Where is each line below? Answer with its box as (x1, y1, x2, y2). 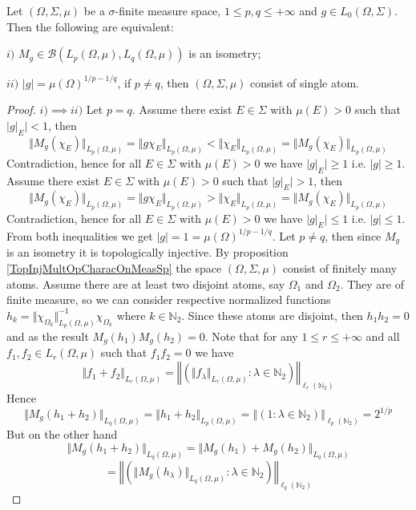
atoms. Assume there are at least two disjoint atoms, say (6, 275, 285, 292)
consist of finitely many (282, 260, 398, 277)
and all (366, 328, 400, 344)
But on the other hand (6, 426, 118, 443)
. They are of (340, 275, 404, 292)
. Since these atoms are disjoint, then (181, 306, 363, 323)
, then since (325, 227, 382, 244)
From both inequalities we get (6, 227, 153, 244)
